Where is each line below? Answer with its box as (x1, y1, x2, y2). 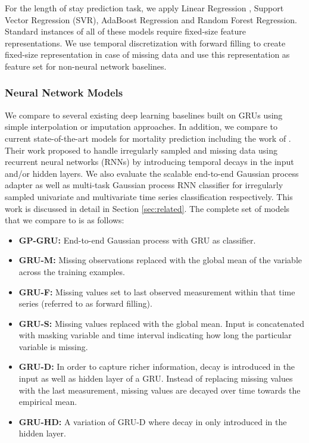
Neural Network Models (5, 85, 123, 100)
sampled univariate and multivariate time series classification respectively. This (5, 190, 293, 202)
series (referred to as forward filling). (18, 297, 152, 310)
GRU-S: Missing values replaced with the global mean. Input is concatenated (18, 317, 305, 329)
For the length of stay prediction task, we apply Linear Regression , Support (5, 2, 284, 14)
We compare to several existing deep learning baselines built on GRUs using (5, 108, 283, 121)
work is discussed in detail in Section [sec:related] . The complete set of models (5, 202, 290, 214)
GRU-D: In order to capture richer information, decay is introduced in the (18, 360, 295, 373)
